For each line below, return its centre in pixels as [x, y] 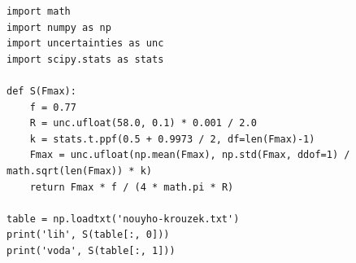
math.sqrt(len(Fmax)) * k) [79, 171]
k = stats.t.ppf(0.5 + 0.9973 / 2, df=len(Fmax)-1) [172, 139]
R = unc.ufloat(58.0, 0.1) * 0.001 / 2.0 [143, 123]
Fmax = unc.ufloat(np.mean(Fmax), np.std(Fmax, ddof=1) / [190, 155]
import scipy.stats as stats [85, 59]
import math [39, 11]
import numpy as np [59, 27]
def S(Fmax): [41, 91]
